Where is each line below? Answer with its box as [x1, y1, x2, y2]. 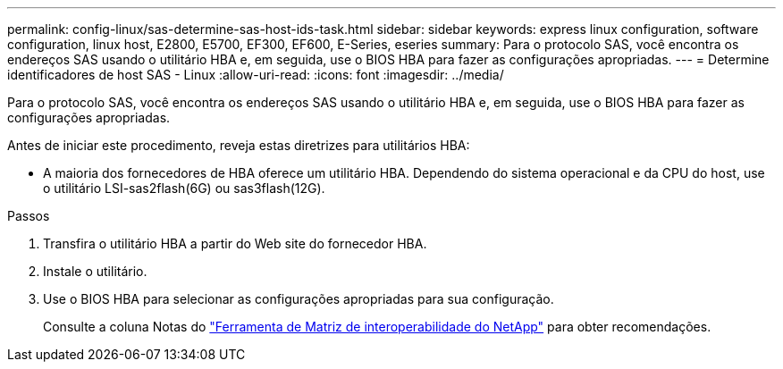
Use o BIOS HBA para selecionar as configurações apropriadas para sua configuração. [43, 291, 554, 306]
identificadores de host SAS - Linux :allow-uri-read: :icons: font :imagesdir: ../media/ [7, 67, 504, 82]
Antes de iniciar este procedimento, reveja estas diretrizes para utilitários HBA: [7, 138, 470, 153]
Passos [7, 208, 50, 223]
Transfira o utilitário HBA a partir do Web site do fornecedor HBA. [43, 236, 427, 251]
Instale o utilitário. [43, 264, 147, 279]
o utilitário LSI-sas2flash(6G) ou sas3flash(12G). [43, 180, 325, 196]
